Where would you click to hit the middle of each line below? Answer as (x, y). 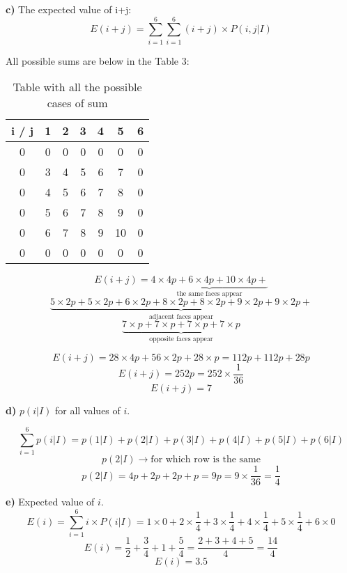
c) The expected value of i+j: (69, 9)
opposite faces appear (181, 339)
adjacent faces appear (181, 316)
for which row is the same (206, 460)
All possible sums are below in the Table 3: (98, 60)
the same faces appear (209, 294)
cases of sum (77, 103)
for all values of (87, 410)
